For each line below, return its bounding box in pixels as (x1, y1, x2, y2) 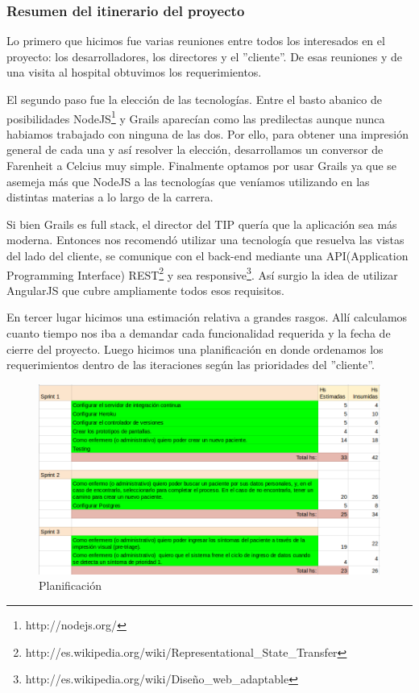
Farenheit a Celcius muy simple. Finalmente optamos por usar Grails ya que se (6, 157, 397, 174)
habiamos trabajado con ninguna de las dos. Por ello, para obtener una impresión (6, 125, 409, 142)
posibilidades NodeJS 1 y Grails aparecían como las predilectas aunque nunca (6, 107, 385, 127)
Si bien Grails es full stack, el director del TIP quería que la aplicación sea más (6, 215, 397, 232)
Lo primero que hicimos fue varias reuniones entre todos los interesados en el (6, 32, 385, 49)
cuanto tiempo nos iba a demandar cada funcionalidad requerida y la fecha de (6, 325, 391, 342)
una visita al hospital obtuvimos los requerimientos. (6, 64, 262, 81)
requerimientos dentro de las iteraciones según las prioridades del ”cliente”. (6, 356, 375, 373)
